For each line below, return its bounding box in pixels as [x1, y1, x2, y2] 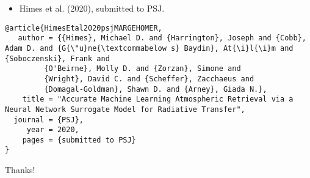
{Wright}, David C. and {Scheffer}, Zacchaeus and [44, 74, 254, 83]
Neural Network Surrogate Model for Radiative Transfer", [5, 105, 245, 114]
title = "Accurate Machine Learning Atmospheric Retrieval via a [22, 95, 294, 104]
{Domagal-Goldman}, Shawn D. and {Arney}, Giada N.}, [44, 84, 267, 94]
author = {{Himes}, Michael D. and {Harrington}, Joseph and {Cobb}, [18, 34, 306, 43]
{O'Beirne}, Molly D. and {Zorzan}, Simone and [44, 64, 241, 73]
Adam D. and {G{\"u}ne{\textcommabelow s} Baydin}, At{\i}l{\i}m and [5, 43, 294, 53]
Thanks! [5, 163, 35, 176]
